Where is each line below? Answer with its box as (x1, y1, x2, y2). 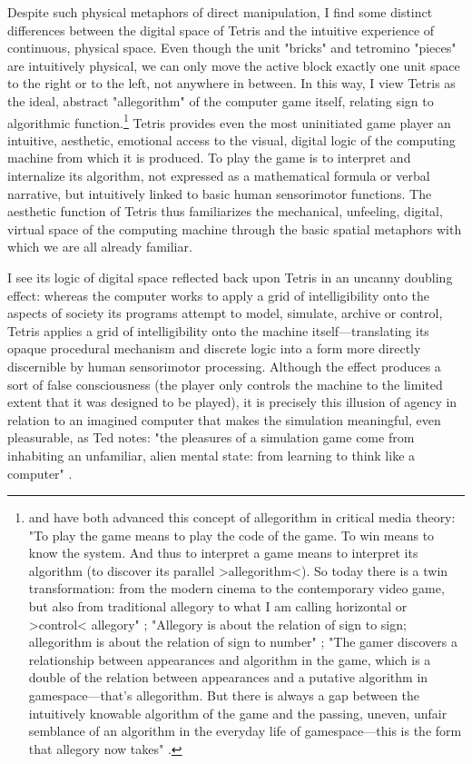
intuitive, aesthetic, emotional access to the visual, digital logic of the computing (7, 130, 456, 149)
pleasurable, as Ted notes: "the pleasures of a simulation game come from (7, 428, 415, 447)
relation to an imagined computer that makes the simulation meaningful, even (7, 410, 441, 429)
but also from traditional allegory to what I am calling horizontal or (28, 597, 408, 616)
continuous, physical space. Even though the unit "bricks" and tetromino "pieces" (7, 38, 457, 57)
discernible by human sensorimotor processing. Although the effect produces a (7, 356, 441, 375)
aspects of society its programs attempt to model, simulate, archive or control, (7, 303, 443, 322)
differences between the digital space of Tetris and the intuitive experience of (7, 20, 435, 39)
